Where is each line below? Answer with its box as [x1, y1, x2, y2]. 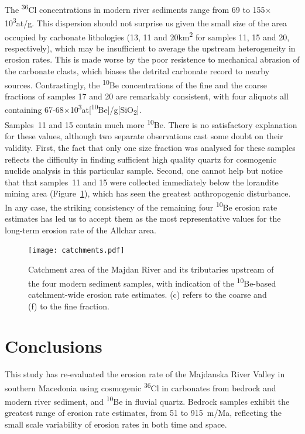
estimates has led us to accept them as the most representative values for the [5, 212, 281, 225]
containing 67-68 [5, 104, 64, 116]
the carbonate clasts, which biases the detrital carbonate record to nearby [5, 64, 270, 77]
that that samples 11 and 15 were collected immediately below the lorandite [5, 175, 279, 188]
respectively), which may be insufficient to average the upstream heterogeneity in [5, 42, 296, 54]
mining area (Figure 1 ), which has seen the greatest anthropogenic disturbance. [5, 187, 291, 199]
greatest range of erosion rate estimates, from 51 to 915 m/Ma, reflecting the [5, 407, 282, 419]
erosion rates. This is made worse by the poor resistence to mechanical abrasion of [5, 53, 300, 66]
